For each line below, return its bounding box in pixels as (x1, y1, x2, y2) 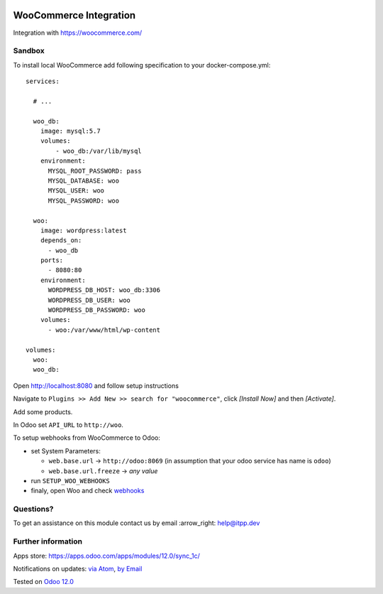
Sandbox (13, 46, 45, 56)
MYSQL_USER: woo (48, 187, 105, 195)
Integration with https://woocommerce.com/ (13, 28, 143, 37)
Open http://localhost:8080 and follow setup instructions (13, 381, 179, 390)
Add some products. (13, 407, 73, 416)
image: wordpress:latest (40, 226, 127, 234)
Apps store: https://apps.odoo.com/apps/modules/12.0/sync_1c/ (13, 551, 200, 560)
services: (26, 77, 60, 85)
